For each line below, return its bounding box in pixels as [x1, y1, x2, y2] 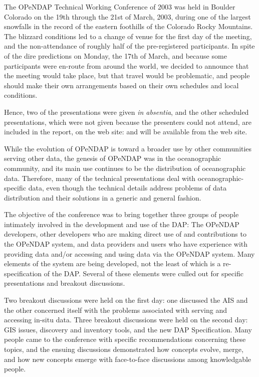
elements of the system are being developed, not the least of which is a [4, 258, 221, 269]
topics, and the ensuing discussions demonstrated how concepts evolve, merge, [4, 344, 243, 354]
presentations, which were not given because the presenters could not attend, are [4, 116, 252, 127]
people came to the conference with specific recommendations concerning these [4, 334, 246, 344]
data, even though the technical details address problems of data [28, 182, 227, 193]
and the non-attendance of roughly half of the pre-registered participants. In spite [4, 41, 255, 51]
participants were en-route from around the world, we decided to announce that [4, 60, 249, 71]
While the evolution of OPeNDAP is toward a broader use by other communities [4, 143, 252, 153]
